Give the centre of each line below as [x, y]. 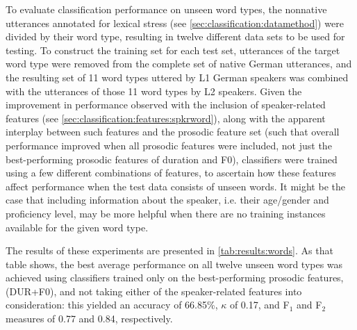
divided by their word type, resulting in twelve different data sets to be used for [175, 36]
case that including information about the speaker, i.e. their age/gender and [167, 200]
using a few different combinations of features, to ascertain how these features [171, 173]
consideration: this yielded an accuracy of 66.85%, [112, 305]
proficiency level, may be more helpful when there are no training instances [166, 213]
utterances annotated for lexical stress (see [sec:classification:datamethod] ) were [175, 23]
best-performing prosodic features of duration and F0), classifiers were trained [172, 159]
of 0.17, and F [259, 305]
